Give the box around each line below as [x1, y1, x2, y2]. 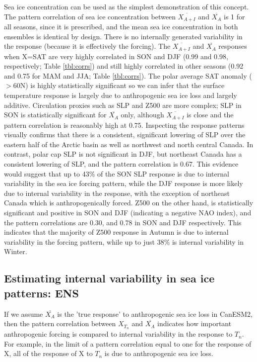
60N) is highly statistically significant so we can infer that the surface [13, 80, 225, 90]
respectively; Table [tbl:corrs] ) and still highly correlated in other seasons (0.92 [4, 61, 244, 71]
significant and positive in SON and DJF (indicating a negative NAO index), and [4, 207, 252, 218]
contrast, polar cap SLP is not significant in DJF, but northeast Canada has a [4, 149, 242, 159]
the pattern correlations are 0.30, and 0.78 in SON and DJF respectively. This [4, 217, 242, 227]
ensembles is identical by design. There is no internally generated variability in [4, 31, 243, 41]
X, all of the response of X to [4, 348, 93, 359]
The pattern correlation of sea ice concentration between [4, 11, 176, 21]
